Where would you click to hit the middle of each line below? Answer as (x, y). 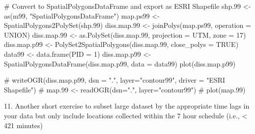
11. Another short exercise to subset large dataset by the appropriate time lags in (127, 106)
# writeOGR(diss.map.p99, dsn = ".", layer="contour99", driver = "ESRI (115, 80)
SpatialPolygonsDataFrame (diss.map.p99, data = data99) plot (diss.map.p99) (120, 63)
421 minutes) (24, 125)
